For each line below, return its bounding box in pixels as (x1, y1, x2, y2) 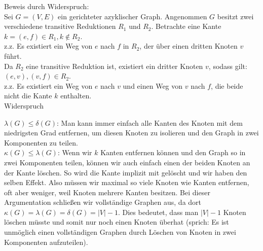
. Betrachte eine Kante (151, 21, 221, 31)
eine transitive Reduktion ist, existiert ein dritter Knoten (26, 60, 203, 71)
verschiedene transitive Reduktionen (4, 21, 116, 31)
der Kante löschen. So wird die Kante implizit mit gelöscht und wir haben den (4, 167, 247, 177)
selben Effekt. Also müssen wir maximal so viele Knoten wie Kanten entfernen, (4, 177, 249, 188)
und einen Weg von (123, 80, 183, 91)
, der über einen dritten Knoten (139, 41, 238, 51)
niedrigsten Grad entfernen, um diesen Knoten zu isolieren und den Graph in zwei (4, 127, 259, 138)
